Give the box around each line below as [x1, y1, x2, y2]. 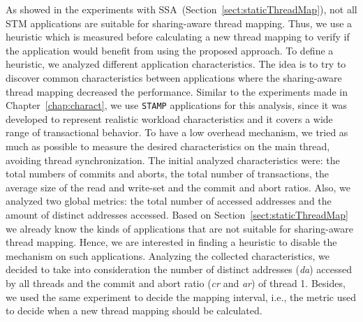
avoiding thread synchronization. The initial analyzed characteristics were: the [6, 152, 340, 167]
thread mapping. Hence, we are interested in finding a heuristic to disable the [6, 235, 337, 249]
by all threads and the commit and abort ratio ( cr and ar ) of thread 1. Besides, [6, 275, 346, 290]
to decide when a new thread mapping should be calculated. [6, 303, 262, 318]
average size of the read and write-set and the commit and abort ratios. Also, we [6, 180, 350, 194]
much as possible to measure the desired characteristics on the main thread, [6, 139, 330, 153]
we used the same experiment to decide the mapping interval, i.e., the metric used [6, 289, 356, 304]
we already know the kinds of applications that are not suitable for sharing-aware [6, 221, 353, 235]
